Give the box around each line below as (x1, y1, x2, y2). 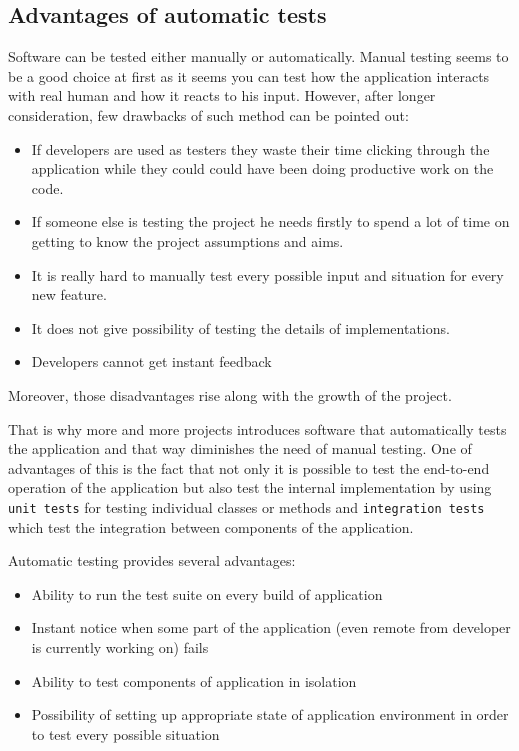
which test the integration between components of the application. (8, 516, 414, 537)
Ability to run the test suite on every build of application (31, 583, 383, 604)
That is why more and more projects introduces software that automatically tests (8, 418, 507, 439)
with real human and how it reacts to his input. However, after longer (8, 85, 436, 106)
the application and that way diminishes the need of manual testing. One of (8, 438, 472, 459)
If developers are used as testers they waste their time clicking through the (31, 138, 490, 159)
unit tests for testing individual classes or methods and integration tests (8, 496, 485, 517)
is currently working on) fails (31, 636, 209, 657)
